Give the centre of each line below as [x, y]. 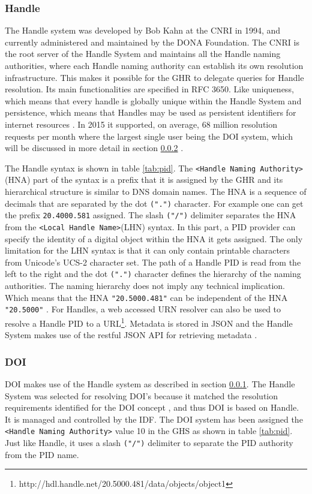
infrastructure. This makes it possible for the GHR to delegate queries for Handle [154, 77]
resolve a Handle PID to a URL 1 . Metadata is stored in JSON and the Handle [149, 322]
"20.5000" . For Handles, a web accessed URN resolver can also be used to [143, 309]
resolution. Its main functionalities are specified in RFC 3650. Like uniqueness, [149, 89]
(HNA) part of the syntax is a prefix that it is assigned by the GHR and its [144, 180]
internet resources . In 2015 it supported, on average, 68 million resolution [141, 124]
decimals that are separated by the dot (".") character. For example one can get [154, 203]
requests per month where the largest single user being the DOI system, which [149, 136]
